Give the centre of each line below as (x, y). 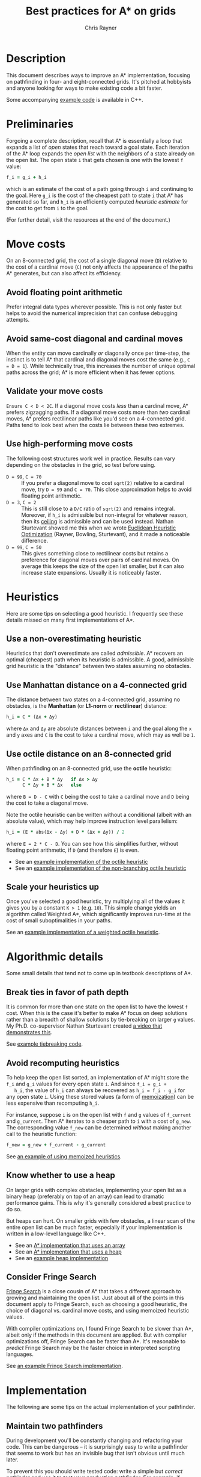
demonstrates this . (29, 1032)
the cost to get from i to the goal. (47, 208)
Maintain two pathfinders (55, 1426)
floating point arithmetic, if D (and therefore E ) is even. (73, 850)
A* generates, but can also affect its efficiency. (64, 273)
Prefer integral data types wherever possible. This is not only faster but (94, 307)
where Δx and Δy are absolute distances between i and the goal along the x (99, 729)
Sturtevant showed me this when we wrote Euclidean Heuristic (99, 528)
